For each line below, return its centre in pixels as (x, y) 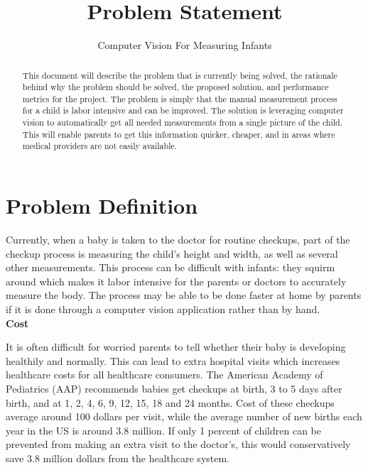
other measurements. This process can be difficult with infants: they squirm (171, 267)
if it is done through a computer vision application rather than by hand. (163, 309)
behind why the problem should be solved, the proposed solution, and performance (175, 87)
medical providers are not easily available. (100, 146)
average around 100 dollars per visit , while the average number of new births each (184, 416)
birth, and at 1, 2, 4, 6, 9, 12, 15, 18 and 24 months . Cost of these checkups (170, 402)
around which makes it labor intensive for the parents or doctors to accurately (176, 281)
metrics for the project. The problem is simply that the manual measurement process (180, 98)
